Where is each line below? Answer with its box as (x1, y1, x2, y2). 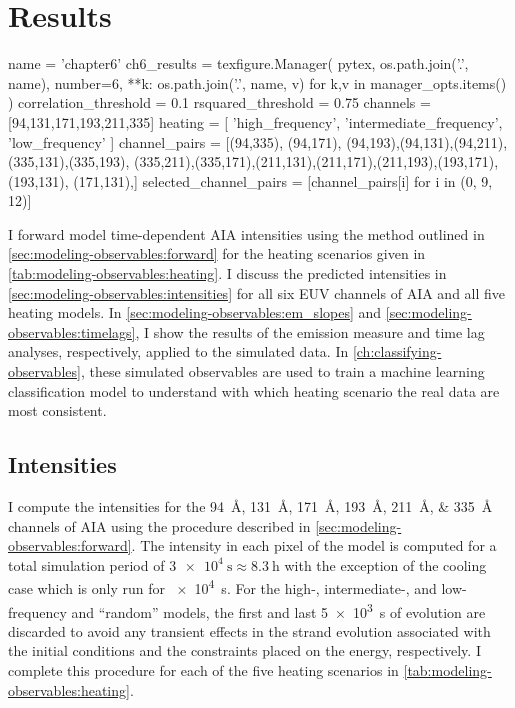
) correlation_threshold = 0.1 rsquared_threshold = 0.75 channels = (8, 92, 431, 113)
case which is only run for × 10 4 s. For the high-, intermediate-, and (8, 575, 437, 599)
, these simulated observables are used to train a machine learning (80, 361, 485, 382)
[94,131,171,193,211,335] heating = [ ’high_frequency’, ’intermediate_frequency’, (8, 111, 503, 132)
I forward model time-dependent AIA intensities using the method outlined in (8, 223, 485, 244)
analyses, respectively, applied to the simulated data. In (8, 341, 349, 362)
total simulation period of (8, 554, 165, 575)
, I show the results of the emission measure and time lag (135, 321, 485, 342)
